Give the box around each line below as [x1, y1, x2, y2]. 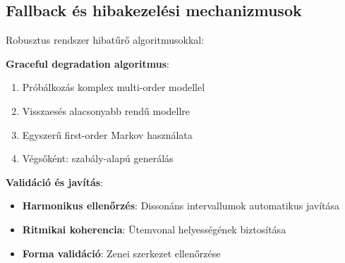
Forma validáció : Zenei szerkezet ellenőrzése [22, 245, 221, 260]
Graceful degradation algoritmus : [6, 56, 169, 71]
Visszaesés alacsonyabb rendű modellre [22, 103, 190, 118]
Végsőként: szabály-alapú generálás [22, 151, 174, 166]
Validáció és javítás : [6, 174, 104, 189]
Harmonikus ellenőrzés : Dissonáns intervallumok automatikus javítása [22, 198, 340, 213]
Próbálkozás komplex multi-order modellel [22, 80, 205, 94]
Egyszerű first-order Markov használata [22, 127, 193, 142]
